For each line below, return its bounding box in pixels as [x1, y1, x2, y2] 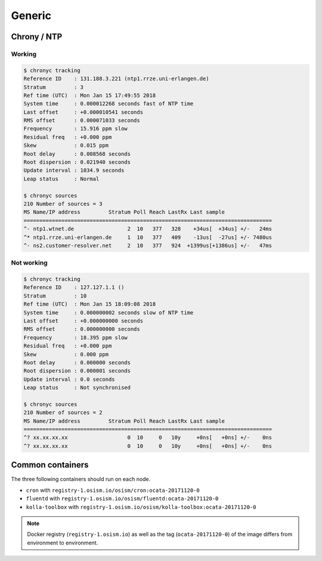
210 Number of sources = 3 [23, 200, 103, 207]
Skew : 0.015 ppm [23, 142, 109, 149]
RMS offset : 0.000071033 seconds [23, 117, 140, 124]
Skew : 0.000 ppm [23, 351, 109, 358]
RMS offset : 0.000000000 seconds [23, 326, 140, 333]
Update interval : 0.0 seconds [23, 376, 116, 383]
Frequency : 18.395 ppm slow [23, 334, 128, 341]
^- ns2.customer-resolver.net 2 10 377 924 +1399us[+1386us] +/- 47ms [23, 242, 273, 249]
